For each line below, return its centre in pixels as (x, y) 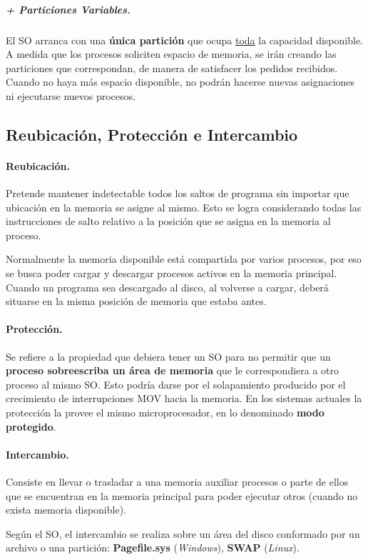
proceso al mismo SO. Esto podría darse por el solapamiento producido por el (176, 384)
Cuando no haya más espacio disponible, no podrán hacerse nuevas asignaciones (180, 82)
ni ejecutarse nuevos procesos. (71, 95)
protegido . (31, 426)
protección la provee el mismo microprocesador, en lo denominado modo (165, 412)
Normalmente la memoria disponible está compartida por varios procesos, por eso (184, 259)
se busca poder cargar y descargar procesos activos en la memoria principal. (172, 273)
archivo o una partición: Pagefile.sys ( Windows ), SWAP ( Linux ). (153, 547)
